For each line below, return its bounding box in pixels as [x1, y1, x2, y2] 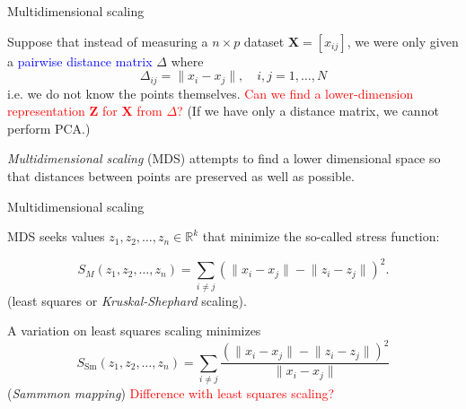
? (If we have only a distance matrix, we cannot [177, 101, 439, 120]
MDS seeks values [7, 227, 105, 246]
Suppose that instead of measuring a [7, 31, 208, 50]
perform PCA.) [7, 118, 91, 137]
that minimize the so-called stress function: [202, 227, 440, 246]
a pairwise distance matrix [7, 51, 153, 70]
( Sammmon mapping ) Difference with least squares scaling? [7, 384, 335, 403]
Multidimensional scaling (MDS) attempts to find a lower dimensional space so [7, 149, 441, 168]
